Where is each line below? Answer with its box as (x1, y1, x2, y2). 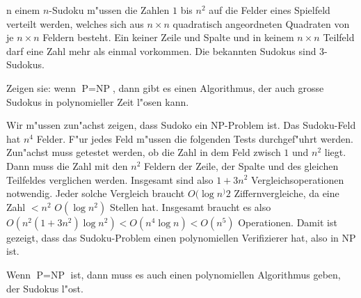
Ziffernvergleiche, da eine (234, 186, 339, 201)
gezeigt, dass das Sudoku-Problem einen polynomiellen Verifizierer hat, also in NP (6, 230, 356, 244)
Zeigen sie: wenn (6, 80, 77, 95)
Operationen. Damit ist (238, 214, 337, 229)
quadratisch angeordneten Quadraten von (173, 16, 350, 31)
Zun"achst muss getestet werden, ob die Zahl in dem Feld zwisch (6, 145, 281, 159)
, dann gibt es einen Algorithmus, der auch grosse (112, 80, 324, 95)
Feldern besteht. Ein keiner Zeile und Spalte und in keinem (42, 30, 294, 45)
